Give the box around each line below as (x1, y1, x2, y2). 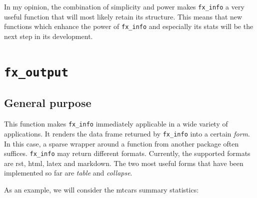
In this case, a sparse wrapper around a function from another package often (4, 138, 239, 148)
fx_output (4, 65, 68, 79)
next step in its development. (4, 30, 93, 41)
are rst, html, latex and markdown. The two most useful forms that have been (4, 157, 243, 168)
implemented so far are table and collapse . (4, 167, 132, 178)
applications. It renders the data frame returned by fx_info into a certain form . (4, 128, 250, 138)
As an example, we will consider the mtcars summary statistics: (4, 184, 199, 194)
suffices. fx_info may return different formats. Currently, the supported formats (4, 148, 250, 158)
